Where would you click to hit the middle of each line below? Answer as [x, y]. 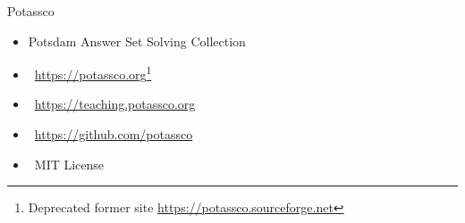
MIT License [69, 164]
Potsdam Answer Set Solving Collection [137, 41]
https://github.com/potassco [114, 134]
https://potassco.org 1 [93, 73]
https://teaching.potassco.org [115, 104]
